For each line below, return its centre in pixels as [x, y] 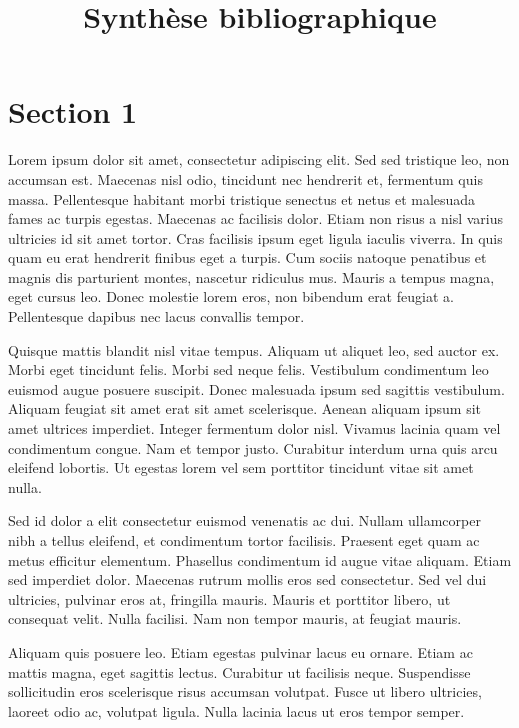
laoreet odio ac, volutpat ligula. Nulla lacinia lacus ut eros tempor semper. [236, 710]
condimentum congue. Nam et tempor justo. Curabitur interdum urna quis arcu [253, 447]
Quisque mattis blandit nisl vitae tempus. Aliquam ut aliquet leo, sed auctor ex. [254, 349]
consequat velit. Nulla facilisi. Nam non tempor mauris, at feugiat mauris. [235, 618]
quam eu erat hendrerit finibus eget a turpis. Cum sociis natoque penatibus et [247, 257]
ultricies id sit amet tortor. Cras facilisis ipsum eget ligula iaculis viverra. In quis [255, 237]
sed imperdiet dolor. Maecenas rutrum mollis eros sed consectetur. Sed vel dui [247, 579]
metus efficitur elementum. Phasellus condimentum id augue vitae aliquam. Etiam [260, 559]
